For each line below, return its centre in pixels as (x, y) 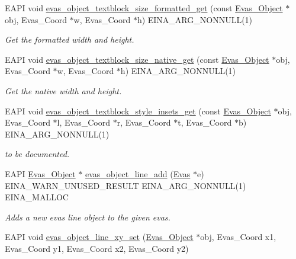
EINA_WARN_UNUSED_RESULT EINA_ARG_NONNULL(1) (126, 185)
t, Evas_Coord (205, 122)
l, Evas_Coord (83, 122)
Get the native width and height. (63, 90)
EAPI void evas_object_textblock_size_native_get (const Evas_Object (137, 59)
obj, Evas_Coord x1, (238, 237)
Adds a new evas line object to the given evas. (88, 217)
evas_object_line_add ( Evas (138, 173)
